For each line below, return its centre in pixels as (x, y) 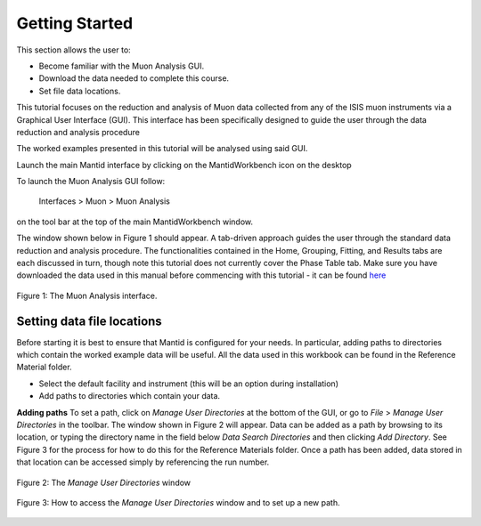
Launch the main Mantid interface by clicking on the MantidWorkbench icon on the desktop (184, 165)
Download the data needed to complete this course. (134, 78)
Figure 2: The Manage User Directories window (104, 482)
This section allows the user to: (73, 50)
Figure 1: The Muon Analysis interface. (87, 295)
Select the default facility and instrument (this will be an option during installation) (188, 384)
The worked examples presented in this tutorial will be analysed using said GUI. (162, 149)
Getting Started (75, 23)
